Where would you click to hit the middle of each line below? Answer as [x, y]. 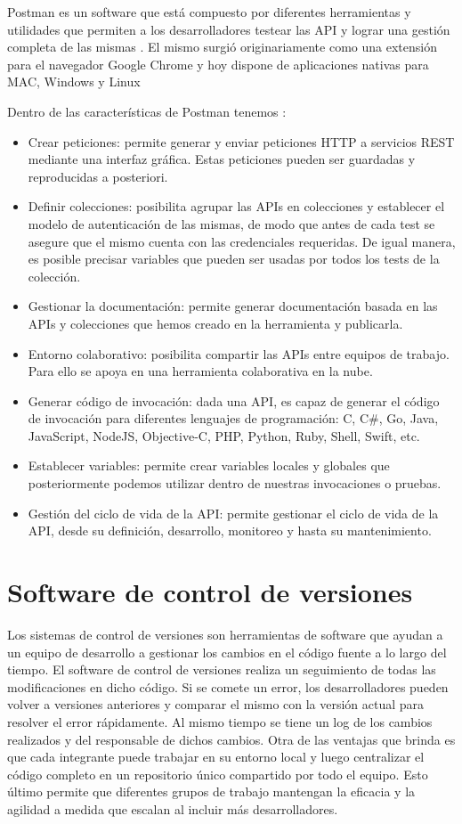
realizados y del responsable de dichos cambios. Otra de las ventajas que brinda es [231, 739]
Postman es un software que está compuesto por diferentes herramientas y [209, 12]
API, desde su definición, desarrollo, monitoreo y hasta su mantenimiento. [230, 530]
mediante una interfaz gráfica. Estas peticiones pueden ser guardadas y [222, 159]
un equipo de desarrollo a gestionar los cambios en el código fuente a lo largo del [227, 652]
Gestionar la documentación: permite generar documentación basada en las [233, 306]
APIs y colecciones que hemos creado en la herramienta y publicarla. [215, 323]
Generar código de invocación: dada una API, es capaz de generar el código [234, 400]
